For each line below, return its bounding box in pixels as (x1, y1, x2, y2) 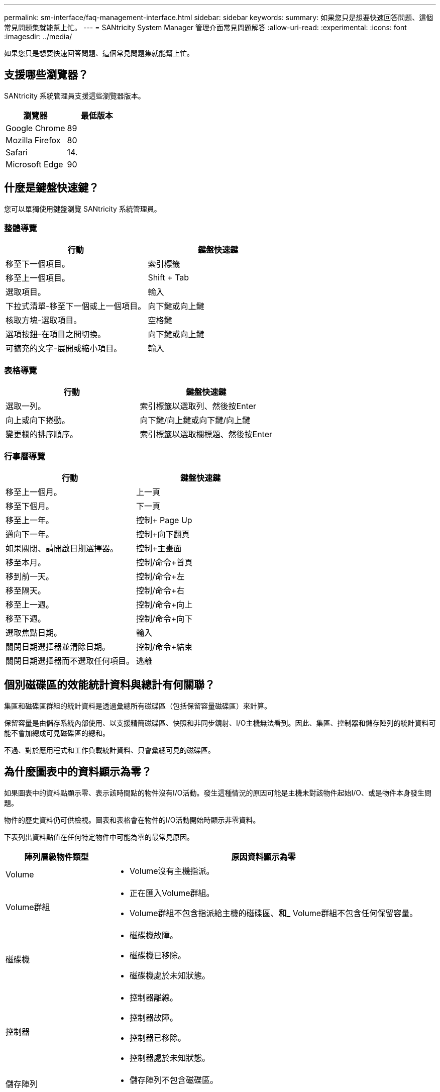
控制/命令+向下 (136, 613, 193, 624)
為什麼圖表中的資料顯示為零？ (4, 765, 152, 778)
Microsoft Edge (6, 159, 63, 169)
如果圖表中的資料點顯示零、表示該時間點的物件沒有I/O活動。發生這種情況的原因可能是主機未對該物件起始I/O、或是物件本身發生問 (4, 788, 432, 797)
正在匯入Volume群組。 (130, 887, 214, 898)
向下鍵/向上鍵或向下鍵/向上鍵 (140, 415, 251, 426)
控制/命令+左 (136, 571, 185, 581)
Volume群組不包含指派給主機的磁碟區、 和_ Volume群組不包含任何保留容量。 (130, 908, 418, 918)
